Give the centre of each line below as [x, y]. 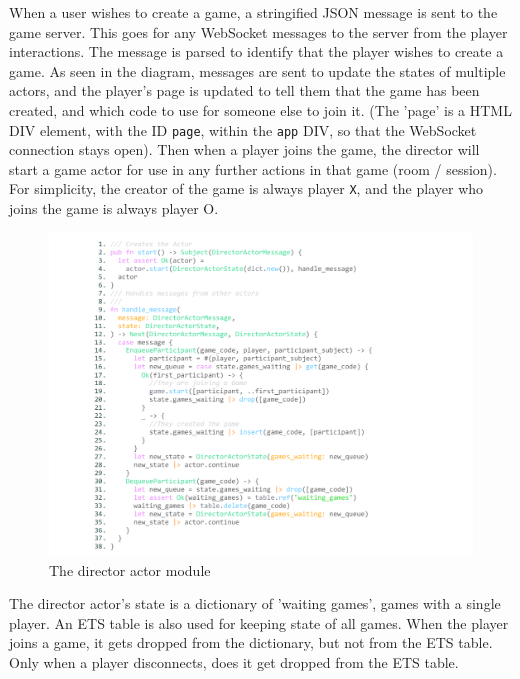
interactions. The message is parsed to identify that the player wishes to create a [256, 51]
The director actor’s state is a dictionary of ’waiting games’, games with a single [255, 603]
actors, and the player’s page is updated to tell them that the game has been [244, 90]
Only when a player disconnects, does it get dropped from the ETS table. [234, 662]
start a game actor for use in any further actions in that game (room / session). [253, 168]
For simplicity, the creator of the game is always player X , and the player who [246, 188]
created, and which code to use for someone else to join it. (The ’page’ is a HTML [260, 109]
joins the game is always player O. [114, 208]
